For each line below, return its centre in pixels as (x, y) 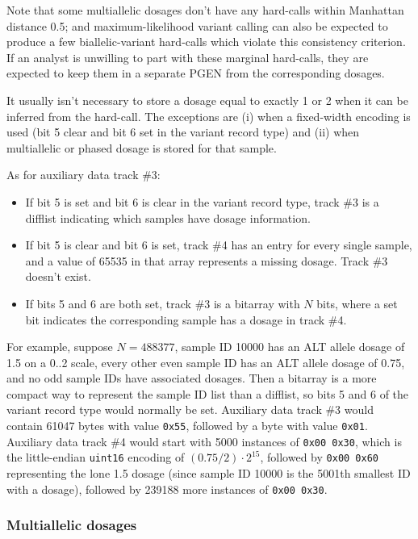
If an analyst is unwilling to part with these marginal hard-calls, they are (188, 57)
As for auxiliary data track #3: (84, 175)
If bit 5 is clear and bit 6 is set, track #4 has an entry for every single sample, (219, 245)
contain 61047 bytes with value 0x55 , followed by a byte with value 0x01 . (187, 426)
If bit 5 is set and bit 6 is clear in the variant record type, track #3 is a (202, 201)
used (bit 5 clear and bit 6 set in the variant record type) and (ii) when (183, 132)
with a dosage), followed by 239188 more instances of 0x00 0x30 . (167, 489)
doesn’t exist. (58, 276)
